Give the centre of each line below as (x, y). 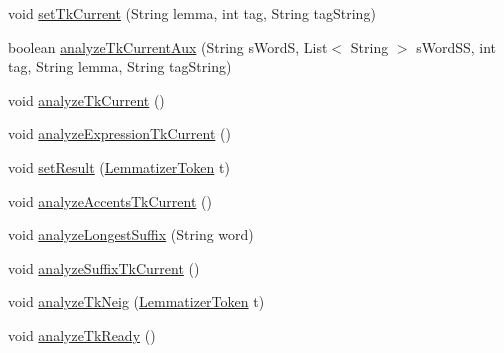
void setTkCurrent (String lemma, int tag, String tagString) (192, 13)
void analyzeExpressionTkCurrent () (119, 133)
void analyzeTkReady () (82, 334)
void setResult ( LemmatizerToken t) (119, 166)
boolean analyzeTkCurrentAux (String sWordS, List (168, 46)
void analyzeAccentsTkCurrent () (110, 200)
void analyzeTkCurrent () (86, 99)
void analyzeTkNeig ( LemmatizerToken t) (136, 301)
